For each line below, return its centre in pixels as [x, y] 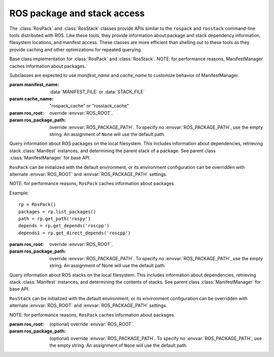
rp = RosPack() [37, 205]
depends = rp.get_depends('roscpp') [64, 226]
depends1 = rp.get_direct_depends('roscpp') [75, 233]
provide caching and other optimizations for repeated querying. [76, 49]
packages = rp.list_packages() [57, 211]
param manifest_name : [34, 85]
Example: [19, 193]
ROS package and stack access [77, 13]
